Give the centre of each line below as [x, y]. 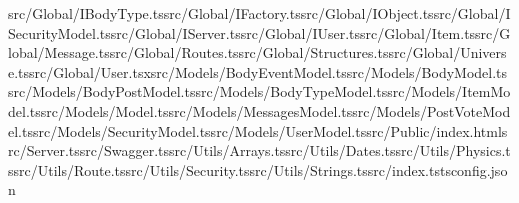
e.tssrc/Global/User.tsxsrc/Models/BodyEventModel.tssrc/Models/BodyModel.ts [258, 71]
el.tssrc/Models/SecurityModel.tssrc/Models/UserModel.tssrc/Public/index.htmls [258, 130]
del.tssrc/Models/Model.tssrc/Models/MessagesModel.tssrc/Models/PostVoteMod [259, 110]
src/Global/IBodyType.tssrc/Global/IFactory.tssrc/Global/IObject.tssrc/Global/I [259, 13]
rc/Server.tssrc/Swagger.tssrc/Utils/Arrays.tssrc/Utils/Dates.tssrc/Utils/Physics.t [259, 150]
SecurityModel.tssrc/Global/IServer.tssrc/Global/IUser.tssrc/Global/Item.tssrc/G [259, 32]
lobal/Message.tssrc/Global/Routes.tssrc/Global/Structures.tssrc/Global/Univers [257, 52]
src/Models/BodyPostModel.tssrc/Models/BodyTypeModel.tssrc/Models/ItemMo [259, 91]
